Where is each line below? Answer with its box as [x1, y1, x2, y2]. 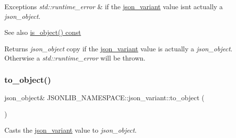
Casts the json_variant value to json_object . [4, 125, 137, 135]
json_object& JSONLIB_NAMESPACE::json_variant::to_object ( [4, 92, 204, 103]
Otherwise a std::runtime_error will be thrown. [4, 53, 146, 63]
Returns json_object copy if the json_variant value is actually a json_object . [4, 43, 233, 53]
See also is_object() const [4, 27, 81, 37]
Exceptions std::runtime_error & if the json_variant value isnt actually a [4, 1, 223, 11]
